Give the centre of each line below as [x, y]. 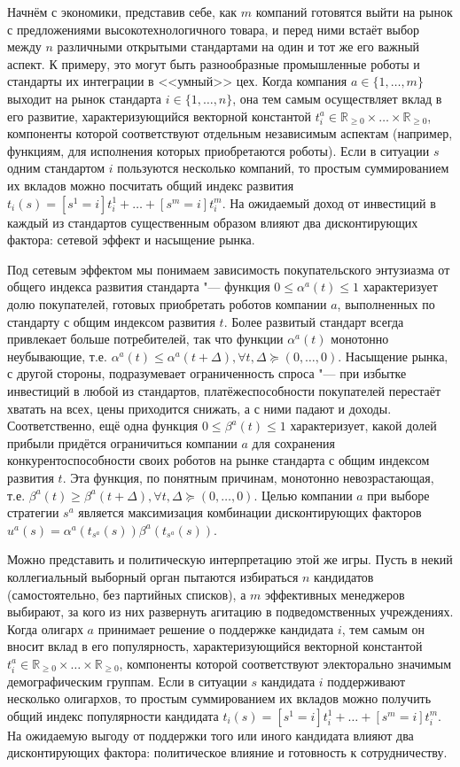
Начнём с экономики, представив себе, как [122, 12]
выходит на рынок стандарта [85, 98]
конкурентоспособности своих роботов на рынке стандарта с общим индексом [218, 460]
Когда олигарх [45, 628]
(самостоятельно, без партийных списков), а [127, 594]
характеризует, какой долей [363, 426]
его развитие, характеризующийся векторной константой [160, 116]
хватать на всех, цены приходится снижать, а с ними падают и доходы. [199, 408]
